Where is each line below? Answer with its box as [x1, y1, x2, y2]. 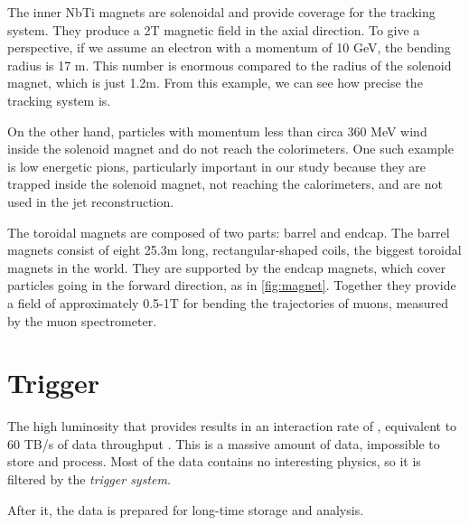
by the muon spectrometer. [7, 311, 157, 330]
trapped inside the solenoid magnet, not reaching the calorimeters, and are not [7, 174, 443, 193]
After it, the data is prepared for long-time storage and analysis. [7, 500, 364, 519]
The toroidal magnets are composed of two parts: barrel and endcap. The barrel [7, 222, 450, 241]
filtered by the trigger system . [7, 470, 171, 488]
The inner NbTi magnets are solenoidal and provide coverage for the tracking [7, 3, 436, 21]
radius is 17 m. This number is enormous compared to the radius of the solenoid [7, 55, 452, 74]
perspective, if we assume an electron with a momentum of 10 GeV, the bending [7, 38, 451, 57]
